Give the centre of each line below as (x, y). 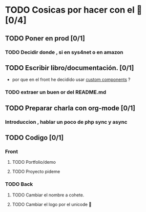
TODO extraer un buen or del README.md (56, 92)
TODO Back (19, 184)
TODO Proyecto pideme (36, 172)
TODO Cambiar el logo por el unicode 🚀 (52, 204)
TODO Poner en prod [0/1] (45, 38)
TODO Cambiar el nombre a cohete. (48, 195)
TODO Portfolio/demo (34, 162)
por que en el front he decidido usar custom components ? (71, 79)
